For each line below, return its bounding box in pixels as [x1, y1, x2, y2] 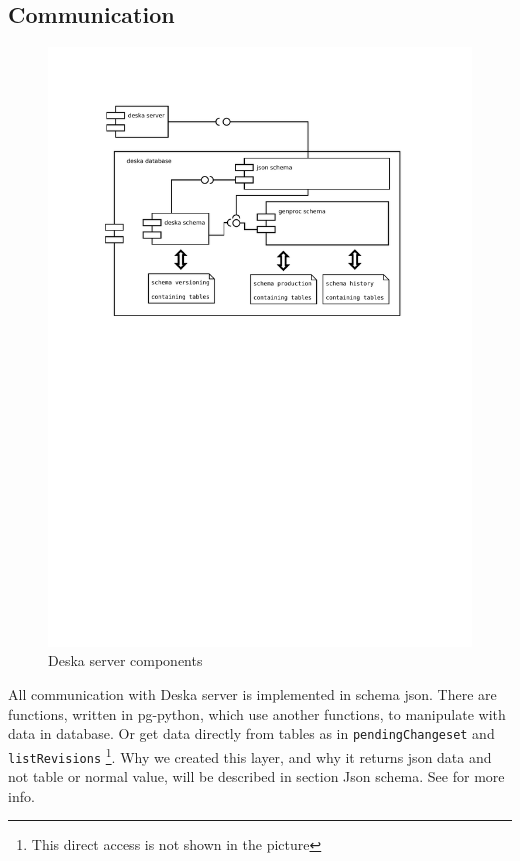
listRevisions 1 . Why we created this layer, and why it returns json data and [8, 743, 492, 767]
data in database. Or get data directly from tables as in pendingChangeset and [8, 723, 495, 744]
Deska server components [48, 650, 203, 671]
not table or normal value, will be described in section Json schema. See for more [8, 766, 505, 787]
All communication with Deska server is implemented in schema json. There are [8, 684, 497, 705]
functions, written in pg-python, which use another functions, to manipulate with [8, 703, 506, 724]
